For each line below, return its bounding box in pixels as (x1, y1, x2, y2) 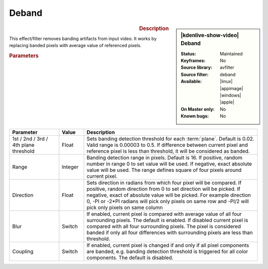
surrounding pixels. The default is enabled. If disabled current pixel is (86, 216, 248, 223)
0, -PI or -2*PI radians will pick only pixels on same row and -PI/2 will (86, 198, 249, 205)
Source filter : (181, 71, 208, 77)
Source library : (181, 64, 212, 70)
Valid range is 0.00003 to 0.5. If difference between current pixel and (86, 141, 248, 148)
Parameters (9, 52, 39, 59)
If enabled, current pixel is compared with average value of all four (86, 211, 242, 217)
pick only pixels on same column (86, 204, 163, 211)
